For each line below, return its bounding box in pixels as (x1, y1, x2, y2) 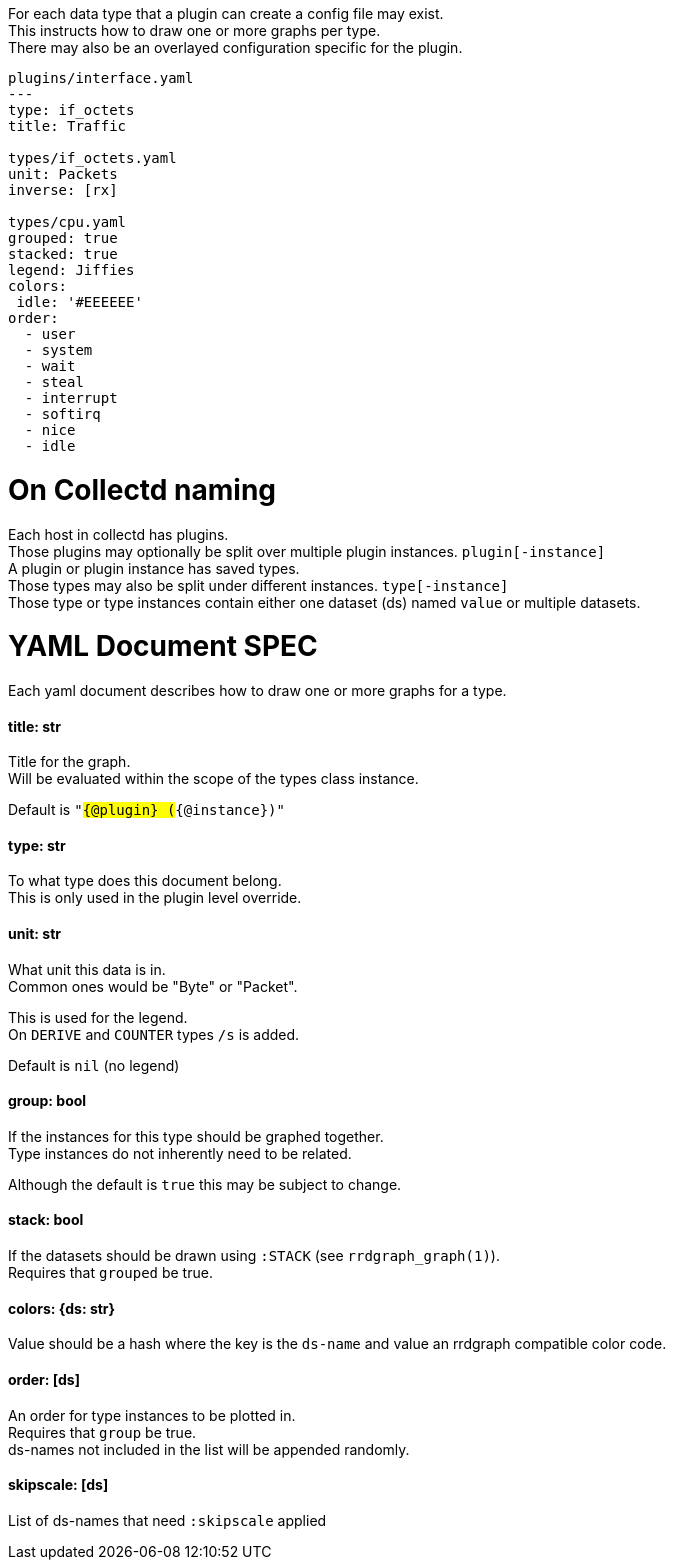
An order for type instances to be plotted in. (8, 1406, 296, 1424)
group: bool (8, 1092, 87, 1110)
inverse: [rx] (8, 182, 118, 198)
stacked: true (8, 246, 118, 262)
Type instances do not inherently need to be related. (8, 1144, 352, 1162)
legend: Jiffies (8, 262, 135, 278)
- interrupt (24, 390, 118, 406)
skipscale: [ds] (8, 1476, 109, 1494)
